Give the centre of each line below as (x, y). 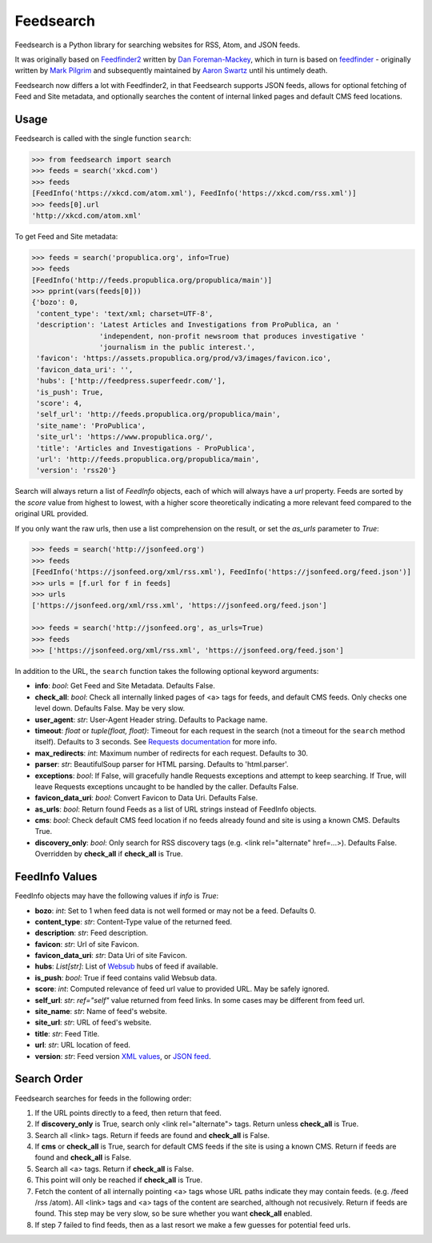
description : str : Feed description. (91, 933)
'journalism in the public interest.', (177, 347)
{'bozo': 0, (55, 303)
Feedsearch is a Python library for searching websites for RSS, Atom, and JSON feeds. (157, 45)
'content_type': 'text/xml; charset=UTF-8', (125, 313)
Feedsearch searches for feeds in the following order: (103, 1098)
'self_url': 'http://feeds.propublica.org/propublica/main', (158, 415)
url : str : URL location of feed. (83, 1045)
